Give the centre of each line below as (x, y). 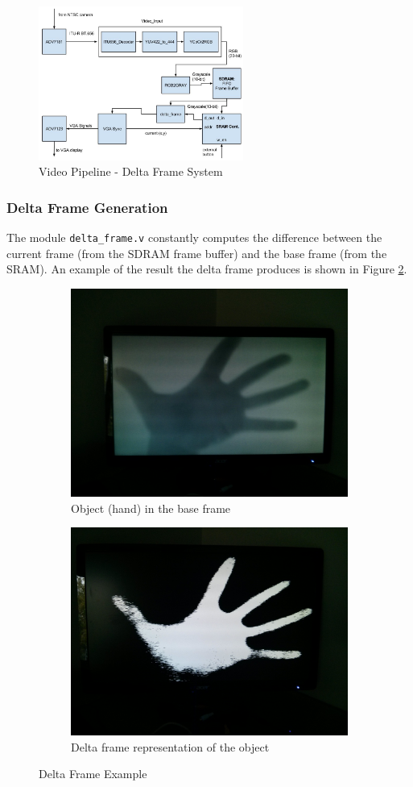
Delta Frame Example (93, 774)
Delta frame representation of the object (170, 746)
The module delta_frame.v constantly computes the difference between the (194, 237)
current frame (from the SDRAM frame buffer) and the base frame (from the (197, 253)
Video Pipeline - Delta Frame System (131, 171)
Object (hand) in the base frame (151, 508)
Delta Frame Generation (87, 207)
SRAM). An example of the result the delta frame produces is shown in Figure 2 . (207, 269)
